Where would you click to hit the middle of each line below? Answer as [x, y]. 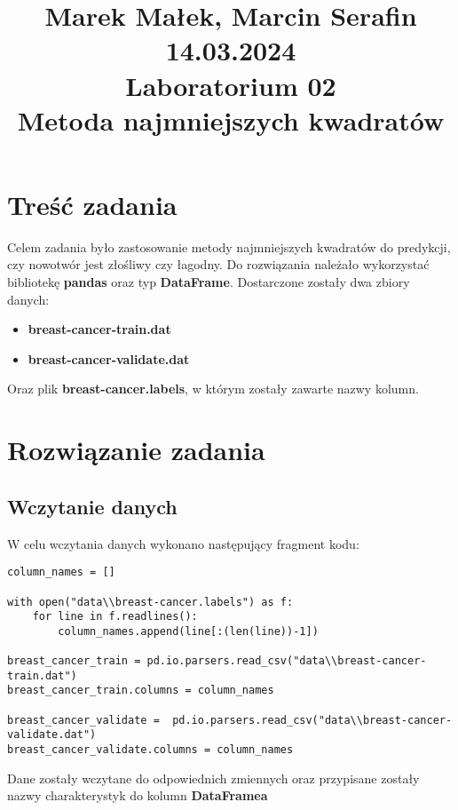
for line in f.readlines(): [115, 617]
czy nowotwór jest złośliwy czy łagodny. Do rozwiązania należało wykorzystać [218, 264]
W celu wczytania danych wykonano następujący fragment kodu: [183, 543]
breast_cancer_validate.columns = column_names [150, 750]
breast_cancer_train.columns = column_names [141, 691]
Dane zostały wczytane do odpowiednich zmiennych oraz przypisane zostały [213, 778]
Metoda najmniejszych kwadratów [231, 119]
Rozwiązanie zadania [136, 450]
